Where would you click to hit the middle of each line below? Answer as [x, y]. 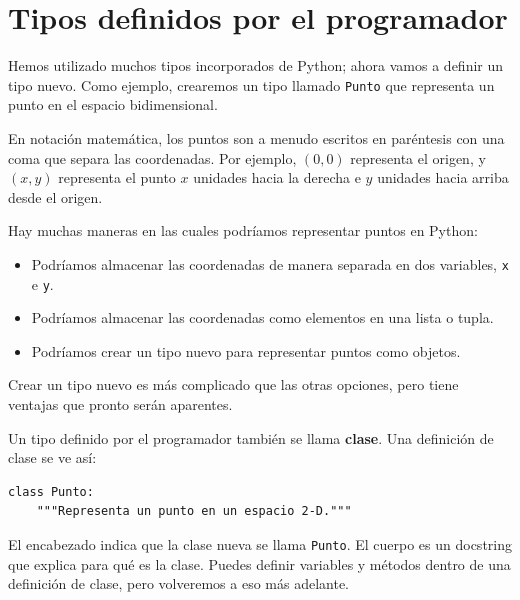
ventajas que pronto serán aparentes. [120, 404]
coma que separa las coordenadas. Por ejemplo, [152, 157]
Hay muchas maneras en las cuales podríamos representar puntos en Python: [243, 230]
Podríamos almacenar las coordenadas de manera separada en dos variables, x [270, 263]
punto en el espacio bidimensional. [113, 104]
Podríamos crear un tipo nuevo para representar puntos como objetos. [246, 350]
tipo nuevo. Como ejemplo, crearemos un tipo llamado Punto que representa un [251, 84]
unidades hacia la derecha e [277, 177]
